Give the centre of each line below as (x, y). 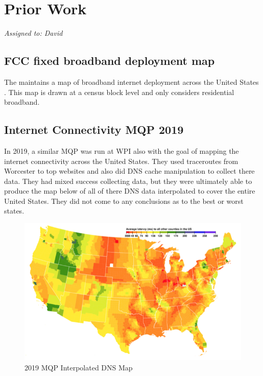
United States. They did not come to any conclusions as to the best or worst (124, 201)
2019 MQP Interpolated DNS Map (79, 367)
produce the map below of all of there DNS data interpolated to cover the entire (130, 191)
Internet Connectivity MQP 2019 (94, 130)
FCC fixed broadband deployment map (110, 61)
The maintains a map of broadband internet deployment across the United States (131, 81)
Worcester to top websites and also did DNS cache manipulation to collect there (129, 171)
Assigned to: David (33, 33)
